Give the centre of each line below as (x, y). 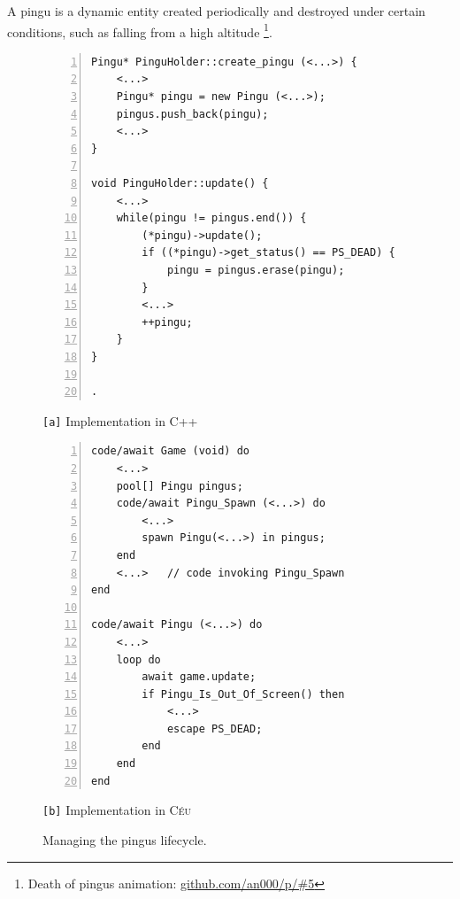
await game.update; (199, 677)
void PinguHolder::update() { (180, 183)
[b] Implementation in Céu (117, 810)
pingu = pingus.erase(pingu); (256, 270)
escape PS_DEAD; (215, 728)
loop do (138, 659)
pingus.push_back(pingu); (192, 114)
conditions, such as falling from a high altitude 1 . (140, 30)
